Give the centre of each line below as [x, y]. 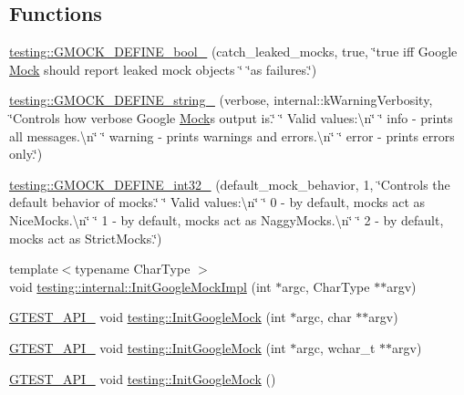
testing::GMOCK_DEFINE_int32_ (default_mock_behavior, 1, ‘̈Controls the [230, 184]
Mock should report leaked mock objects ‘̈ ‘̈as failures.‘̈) [163, 69]
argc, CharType [326, 286]
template [34, 269]
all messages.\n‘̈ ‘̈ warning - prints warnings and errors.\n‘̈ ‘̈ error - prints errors [232, 135]
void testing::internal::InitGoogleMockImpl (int [140, 286]
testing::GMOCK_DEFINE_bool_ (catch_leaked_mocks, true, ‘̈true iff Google [233, 52]
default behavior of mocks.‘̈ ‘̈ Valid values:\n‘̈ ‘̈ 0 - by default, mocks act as [217, 202]
